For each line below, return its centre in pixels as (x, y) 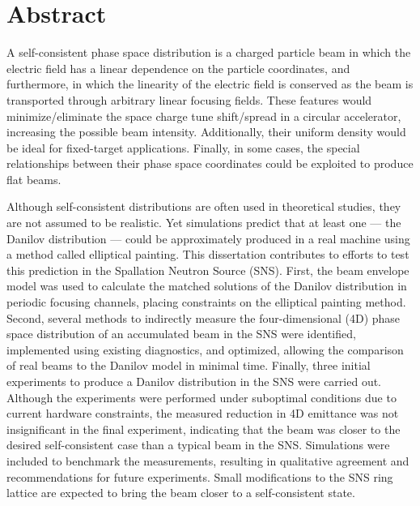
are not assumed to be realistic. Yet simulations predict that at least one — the (204, 223)
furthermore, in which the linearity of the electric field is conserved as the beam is (210, 84)
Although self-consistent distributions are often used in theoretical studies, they (204, 206)
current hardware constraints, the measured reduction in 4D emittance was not (203, 413)
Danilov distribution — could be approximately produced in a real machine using (208, 238)
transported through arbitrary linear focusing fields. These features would (189, 99)
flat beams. (34, 179)
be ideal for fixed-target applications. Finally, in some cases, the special (183, 147)
